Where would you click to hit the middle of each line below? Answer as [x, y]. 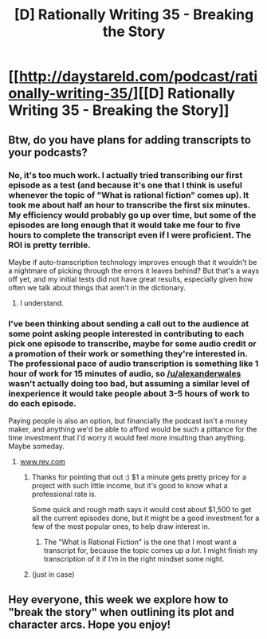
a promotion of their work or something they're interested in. [128, 353]
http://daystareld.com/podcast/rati [138, 77]
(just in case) [53, 574]
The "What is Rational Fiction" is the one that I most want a [140, 542]
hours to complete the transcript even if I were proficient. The [130, 235]
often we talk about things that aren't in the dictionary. [97, 287]
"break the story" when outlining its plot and [122, 612]
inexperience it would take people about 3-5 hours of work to [129, 393]
